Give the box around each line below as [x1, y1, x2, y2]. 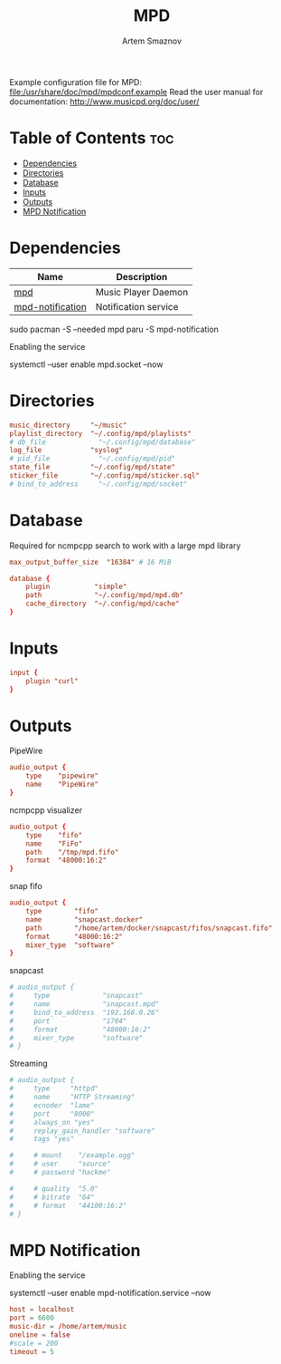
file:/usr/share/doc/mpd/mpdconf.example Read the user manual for [9, 86, 264, 97]
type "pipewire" [25, 771, 99, 780]
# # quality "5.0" [9, 1184, 99, 1193]
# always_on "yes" [9, 1117, 95, 1127]
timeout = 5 [9, 1347, 54, 1356]
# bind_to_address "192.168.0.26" [9, 1008, 160, 1017]
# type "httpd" [9, 1084, 99, 1093]
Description [116, 270, 168, 283]
